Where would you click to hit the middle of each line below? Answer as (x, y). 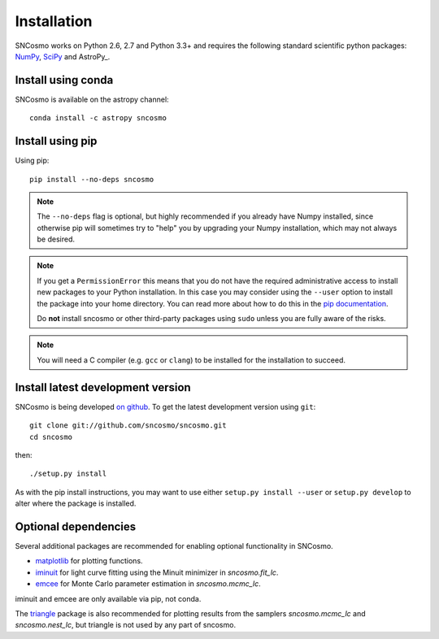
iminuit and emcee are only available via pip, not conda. (108, 598)
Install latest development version (103, 387)
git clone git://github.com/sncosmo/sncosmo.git (128, 426)
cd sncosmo (51, 437)
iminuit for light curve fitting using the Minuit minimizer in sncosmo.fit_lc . (157, 572)
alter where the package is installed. (76, 503)
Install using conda (64, 80)
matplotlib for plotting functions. (89, 561)
